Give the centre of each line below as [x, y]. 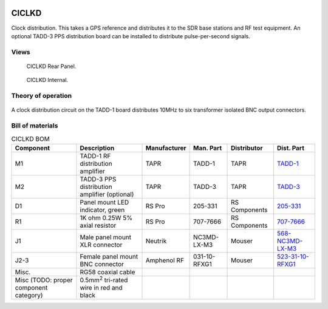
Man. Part [208, 148]
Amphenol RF [165, 260]
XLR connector [101, 245]
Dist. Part [291, 148]
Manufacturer [166, 148]
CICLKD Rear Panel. [51, 66]
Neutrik [156, 241]
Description [97, 148]
